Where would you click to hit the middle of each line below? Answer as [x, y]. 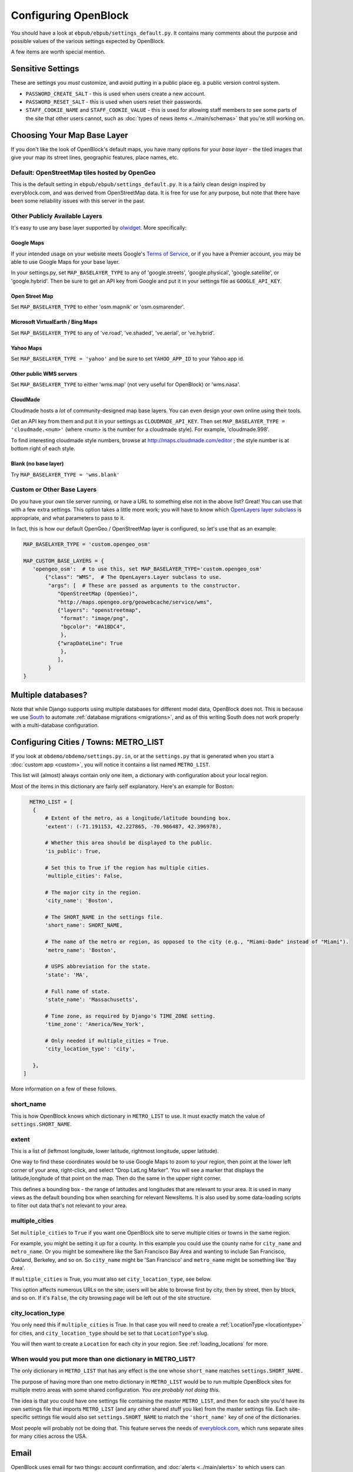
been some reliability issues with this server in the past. [78, 201]
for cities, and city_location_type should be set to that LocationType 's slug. [110, 1333]
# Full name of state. [78, 991]
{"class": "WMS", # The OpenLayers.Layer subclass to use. [134, 577]
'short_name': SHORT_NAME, [84, 925]
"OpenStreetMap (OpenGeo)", [98, 594]
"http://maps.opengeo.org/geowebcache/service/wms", [135, 602]
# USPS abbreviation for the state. [98, 967]
